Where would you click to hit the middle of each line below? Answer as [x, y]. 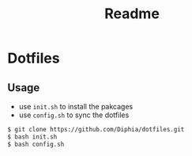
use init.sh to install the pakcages [76, 107]
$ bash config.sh [36, 144]
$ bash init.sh [32, 137]
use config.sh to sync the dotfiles [74, 115]
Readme [132, 14]
